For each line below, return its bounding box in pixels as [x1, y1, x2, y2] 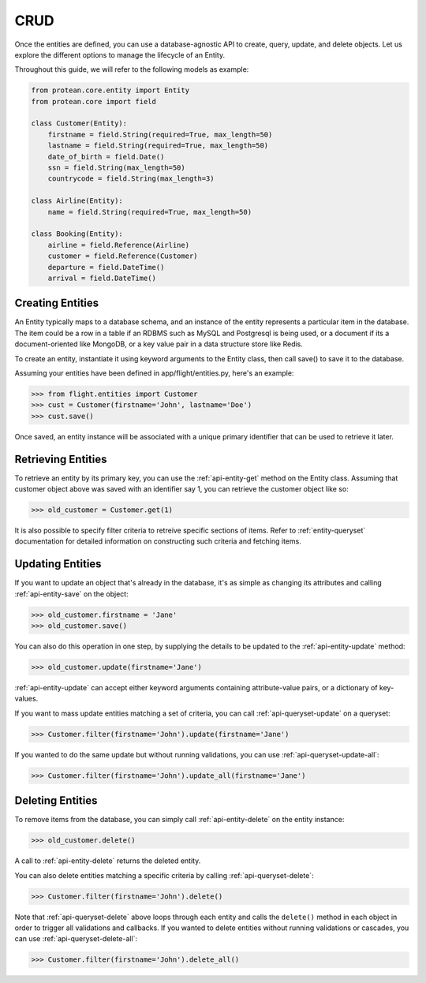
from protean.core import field [31, 97, 157, 106]
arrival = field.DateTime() [47, 273, 157, 282]
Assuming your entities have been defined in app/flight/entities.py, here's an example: [14, 368, 294, 378]
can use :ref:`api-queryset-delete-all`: [14, 934, 138, 944]
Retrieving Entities [14, 452, 107, 465]
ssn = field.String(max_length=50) [47, 163, 185, 173]
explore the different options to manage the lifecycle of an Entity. [14, 50, 225, 59]
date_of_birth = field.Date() [47, 152, 165, 161]
